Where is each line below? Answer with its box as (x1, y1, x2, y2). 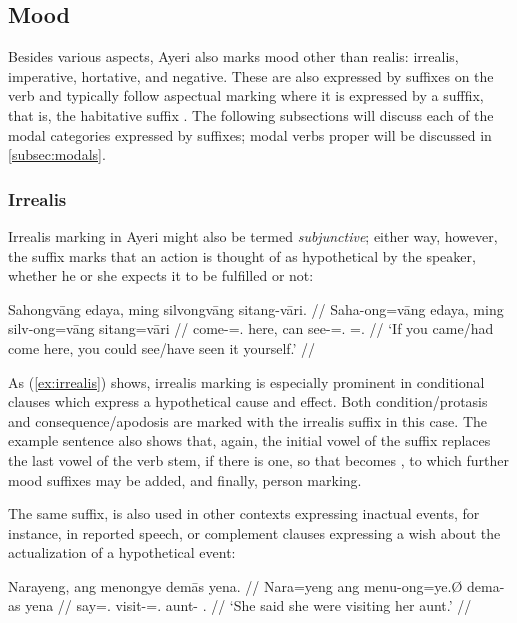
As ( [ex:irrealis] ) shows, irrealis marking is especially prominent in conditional (8, 371, 485, 392)
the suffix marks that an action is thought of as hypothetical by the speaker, (8, 245, 476, 266)
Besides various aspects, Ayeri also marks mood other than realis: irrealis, (8, 46, 459, 67)
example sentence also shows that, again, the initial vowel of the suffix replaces (8, 430, 491, 451)
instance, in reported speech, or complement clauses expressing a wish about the (8, 522, 501, 543)
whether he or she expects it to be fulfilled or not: (8, 265, 314, 286)
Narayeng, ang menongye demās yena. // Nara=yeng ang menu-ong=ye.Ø (8, 575, 463, 596)
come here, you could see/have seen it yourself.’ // (8, 337, 316, 358)
